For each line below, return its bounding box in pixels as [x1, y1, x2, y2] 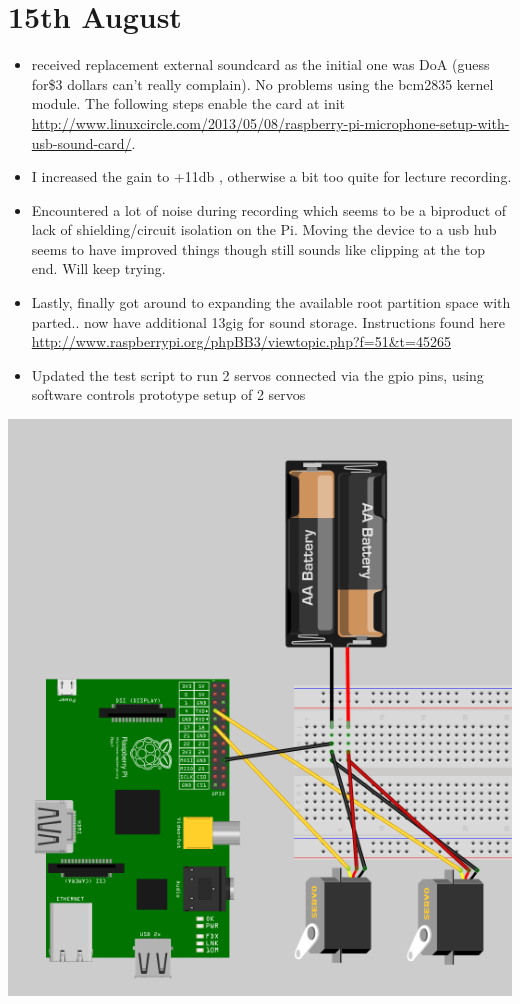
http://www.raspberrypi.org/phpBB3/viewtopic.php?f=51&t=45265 [31, 331, 451, 352]
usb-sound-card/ [31, 132, 132, 153]
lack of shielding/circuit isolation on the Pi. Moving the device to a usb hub [31, 219, 497, 240]
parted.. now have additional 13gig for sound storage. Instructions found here [31, 311, 505, 332]
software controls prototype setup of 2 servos [31, 384, 306, 405]
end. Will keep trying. [31, 258, 166, 279]
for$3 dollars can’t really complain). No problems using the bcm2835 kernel [31, 73, 494, 94]
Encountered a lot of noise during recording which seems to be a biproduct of [31, 199, 507, 220]
